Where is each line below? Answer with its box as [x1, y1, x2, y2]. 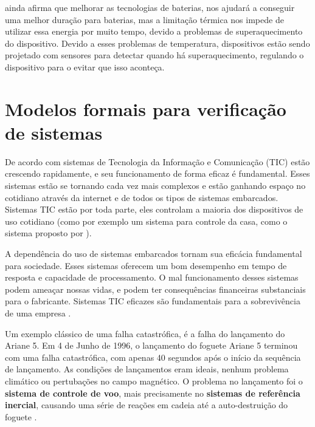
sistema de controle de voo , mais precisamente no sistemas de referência [5, 386, 300, 399]
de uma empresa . [5, 307, 71, 319]
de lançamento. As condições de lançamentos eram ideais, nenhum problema [5, 363, 289, 375]
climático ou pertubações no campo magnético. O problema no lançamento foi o [5, 374, 303, 387]
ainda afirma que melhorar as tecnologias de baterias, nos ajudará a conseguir [5, 1, 295, 13]
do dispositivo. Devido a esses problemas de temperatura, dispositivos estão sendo [5, 36, 310, 49]
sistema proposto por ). [5, 227, 92, 239]
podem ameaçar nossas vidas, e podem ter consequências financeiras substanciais [5, 282, 306, 295]
